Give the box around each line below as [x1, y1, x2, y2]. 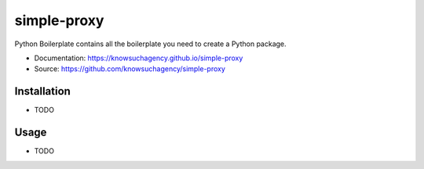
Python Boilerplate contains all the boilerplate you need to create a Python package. [14, 39, 287, 49]
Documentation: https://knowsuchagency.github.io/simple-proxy [34, 53, 243, 63]
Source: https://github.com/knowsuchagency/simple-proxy [34, 64, 225, 74]
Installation [14, 84, 71, 98]
